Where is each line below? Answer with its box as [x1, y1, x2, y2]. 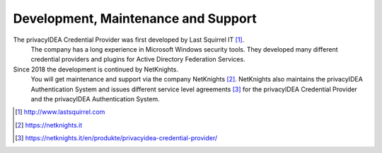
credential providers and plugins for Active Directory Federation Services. [30, 55, 245, 64]
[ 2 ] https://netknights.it [15, 120, 83, 129]
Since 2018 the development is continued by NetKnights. [13, 64, 178, 74]
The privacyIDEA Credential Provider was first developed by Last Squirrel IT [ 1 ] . [13, 35, 245, 44]
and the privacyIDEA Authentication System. [30, 94, 161, 103]
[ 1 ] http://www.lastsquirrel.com [15, 108, 105, 116]
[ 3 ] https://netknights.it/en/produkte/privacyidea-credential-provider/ [15, 134, 218, 142]
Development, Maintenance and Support [13, 11, 257, 26]
